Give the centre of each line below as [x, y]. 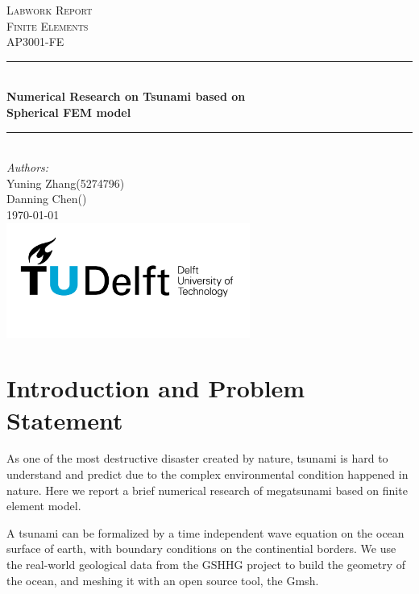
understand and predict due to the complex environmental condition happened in [207, 474]
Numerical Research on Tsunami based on [126, 96]
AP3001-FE [35, 42]
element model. [44, 506]
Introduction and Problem [156, 388]
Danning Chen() [47, 199]
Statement [65, 420]
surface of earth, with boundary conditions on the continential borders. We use [201, 548]
